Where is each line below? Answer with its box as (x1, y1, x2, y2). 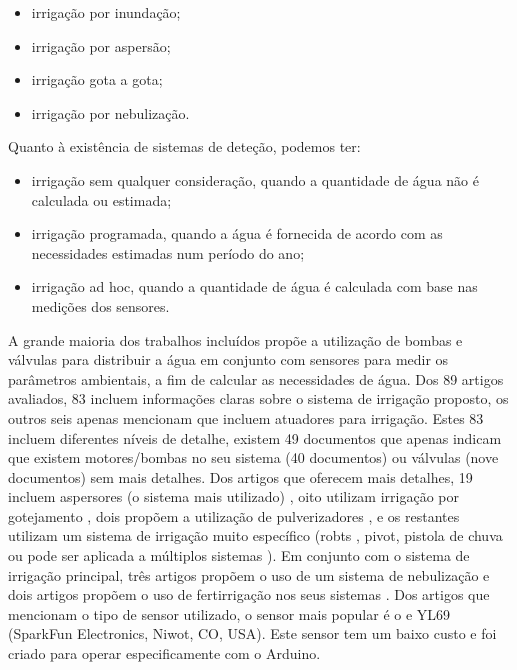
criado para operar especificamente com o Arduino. (8, 643, 321, 664)
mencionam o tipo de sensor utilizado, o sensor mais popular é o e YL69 (8, 603, 451, 624)
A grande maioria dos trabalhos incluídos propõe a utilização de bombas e (8, 329, 463, 350)
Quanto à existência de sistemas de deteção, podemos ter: (8, 136, 361, 157)
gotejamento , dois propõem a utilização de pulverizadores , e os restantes (8, 505, 460, 526)
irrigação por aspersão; (31, 35, 171, 56)
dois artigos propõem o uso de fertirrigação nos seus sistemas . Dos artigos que (8, 584, 490, 605)
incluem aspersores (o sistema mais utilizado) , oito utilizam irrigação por (8, 486, 459, 507)
